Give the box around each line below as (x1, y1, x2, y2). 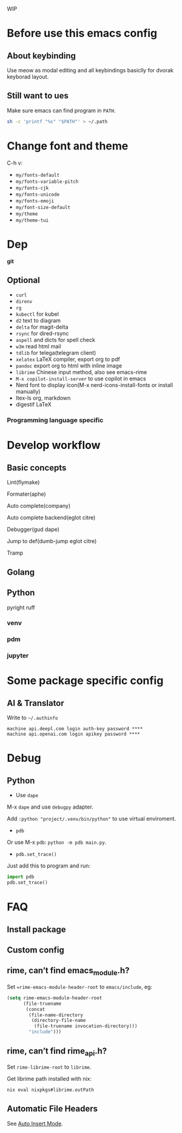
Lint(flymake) (7, 479, 40, 486)
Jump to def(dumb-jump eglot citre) (7, 538, 97, 545)
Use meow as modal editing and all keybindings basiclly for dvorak (7, 67, 174, 74)
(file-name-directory (29, 1011, 84, 1018)
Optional (7, 275, 40, 285)
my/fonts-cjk (15, 185, 49, 191)
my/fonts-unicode (15, 191, 60, 197)
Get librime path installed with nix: (7, 1075, 92, 1083)
